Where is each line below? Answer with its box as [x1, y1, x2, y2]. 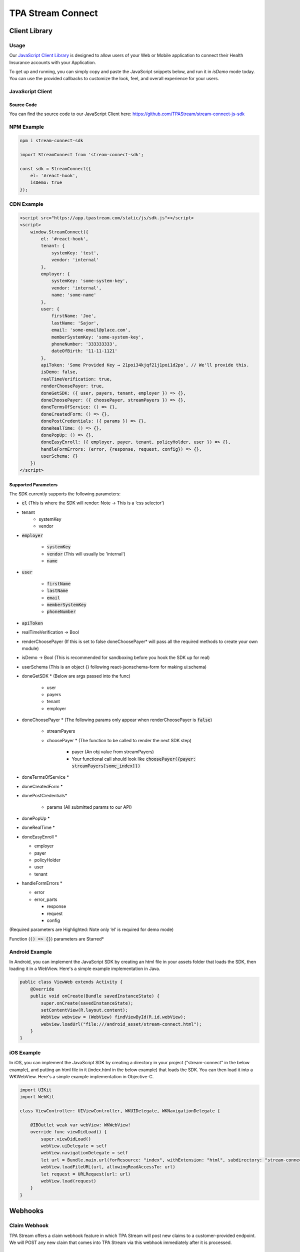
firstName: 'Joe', [51, 313, 97, 319]
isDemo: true [30, 180, 62, 185]
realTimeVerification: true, [40, 376, 112, 382]
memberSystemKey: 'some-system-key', [51, 334, 144, 340]
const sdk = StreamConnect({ [19, 166, 91, 171]
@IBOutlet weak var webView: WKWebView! [30, 1122, 131, 1128]
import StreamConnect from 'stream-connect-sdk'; [19, 152, 144, 157]
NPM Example [9, 123, 44, 130]
